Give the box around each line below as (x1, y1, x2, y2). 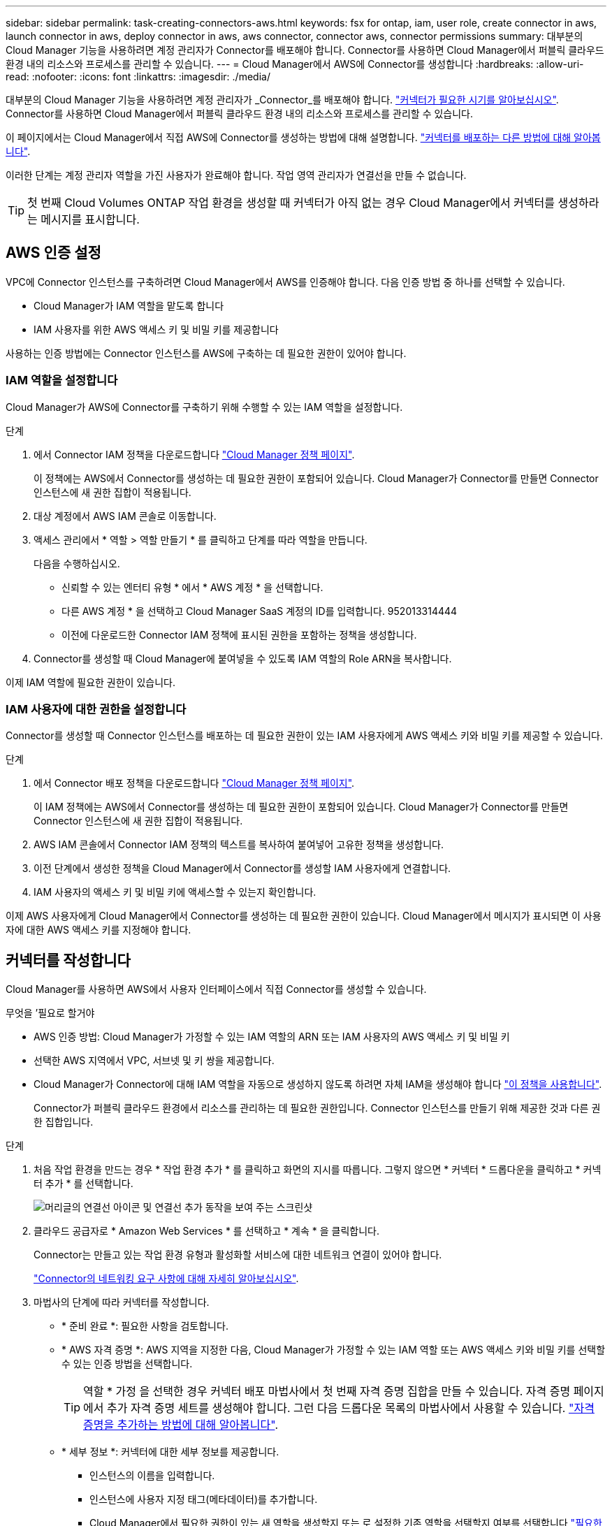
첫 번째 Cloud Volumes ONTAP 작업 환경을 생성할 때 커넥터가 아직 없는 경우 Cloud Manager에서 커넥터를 (27, 196, 555, 210)
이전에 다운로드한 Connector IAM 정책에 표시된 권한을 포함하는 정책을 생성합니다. (61, 628, 417, 641)
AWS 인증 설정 (6, 244, 101, 262)
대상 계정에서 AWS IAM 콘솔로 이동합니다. (34, 509, 217, 522)
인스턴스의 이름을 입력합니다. (89, 1469, 215, 1482)
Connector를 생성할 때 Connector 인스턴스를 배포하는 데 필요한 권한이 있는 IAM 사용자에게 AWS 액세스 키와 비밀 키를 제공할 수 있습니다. (6, 729, 604, 742)
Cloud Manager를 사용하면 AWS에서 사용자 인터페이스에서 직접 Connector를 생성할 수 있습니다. (6, 983, 427, 996)
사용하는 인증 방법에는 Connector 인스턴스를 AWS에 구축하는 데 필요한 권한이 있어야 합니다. (6, 347, 407, 359)
